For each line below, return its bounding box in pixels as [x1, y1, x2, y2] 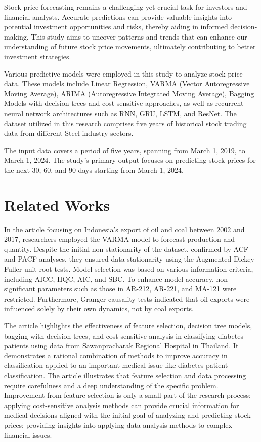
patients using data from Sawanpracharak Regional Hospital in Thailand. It [4, 340, 239, 351]
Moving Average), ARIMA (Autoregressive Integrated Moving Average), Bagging [4, 88, 254, 98]
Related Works [4, 194, 110, 215]
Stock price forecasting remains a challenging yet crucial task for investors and [4, 2, 247, 12]
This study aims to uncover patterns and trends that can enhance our [31, 31, 247, 42]
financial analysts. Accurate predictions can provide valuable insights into [4, 11, 232, 22]
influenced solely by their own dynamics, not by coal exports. [4, 303, 194, 314]
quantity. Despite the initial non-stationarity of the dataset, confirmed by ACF [4, 243, 248, 254]
